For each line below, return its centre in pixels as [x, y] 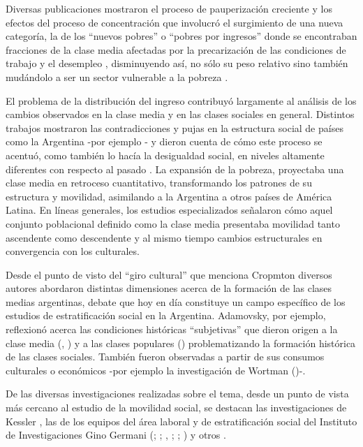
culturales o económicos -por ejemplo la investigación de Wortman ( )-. [156, 370]
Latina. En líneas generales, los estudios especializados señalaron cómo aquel [169, 210]
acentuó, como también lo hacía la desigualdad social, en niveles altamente [165, 155]
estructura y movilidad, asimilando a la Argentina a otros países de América [169, 196]
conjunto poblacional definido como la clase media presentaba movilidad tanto [173, 223]
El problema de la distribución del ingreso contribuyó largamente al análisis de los [181, 100]
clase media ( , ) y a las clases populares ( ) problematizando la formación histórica [181, 343]
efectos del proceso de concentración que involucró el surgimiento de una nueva [175, 22]
